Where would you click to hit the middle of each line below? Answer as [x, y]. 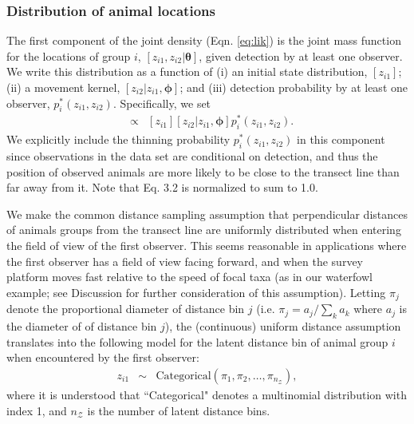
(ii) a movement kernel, [63, 87]
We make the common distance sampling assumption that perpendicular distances [207, 214]
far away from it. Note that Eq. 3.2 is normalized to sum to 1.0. [162, 187]
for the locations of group [69, 55]
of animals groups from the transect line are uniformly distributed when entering [204, 230]
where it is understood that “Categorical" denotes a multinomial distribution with [207, 394]
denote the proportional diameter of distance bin [126, 309]
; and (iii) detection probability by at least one [294, 87]
